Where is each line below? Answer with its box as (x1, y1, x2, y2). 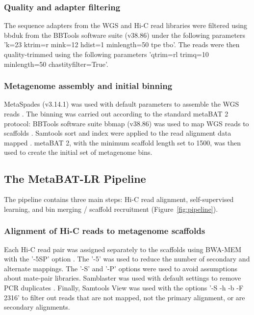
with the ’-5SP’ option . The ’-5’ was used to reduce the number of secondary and (4, 254, 250, 264)
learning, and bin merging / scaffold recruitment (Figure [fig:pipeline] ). (4, 203, 218, 214)
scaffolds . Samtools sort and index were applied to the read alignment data (4, 128, 231, 138)
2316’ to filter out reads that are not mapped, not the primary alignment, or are (4, 292, 245, 302)
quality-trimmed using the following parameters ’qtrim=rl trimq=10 (4, 49, 209, 59)
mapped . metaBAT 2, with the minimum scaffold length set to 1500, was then (4, 137, 241, 147)
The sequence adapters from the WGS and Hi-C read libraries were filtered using (4, 20, 248, 30)
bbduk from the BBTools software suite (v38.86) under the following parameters (4, 29, 246, 40)
